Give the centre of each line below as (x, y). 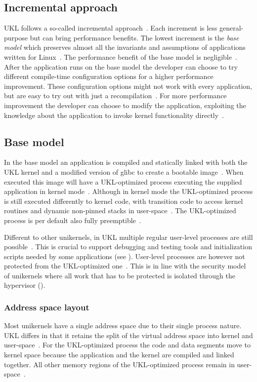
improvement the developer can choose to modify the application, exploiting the (125, 105)
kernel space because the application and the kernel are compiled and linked (119, 355)
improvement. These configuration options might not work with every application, (128, 86)
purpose (16, 37)
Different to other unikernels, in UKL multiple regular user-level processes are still (128, 237)
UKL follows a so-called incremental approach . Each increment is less (111, 28)
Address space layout (47, 307)
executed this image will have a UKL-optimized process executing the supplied (123, 181)
